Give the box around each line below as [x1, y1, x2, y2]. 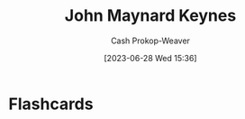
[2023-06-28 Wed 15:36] [104, 52, 197, 63]
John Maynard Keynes [64, 5, 237, 26]
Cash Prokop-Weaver [110, 35, 191, 46]
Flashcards [8, 94, 94, 114]
